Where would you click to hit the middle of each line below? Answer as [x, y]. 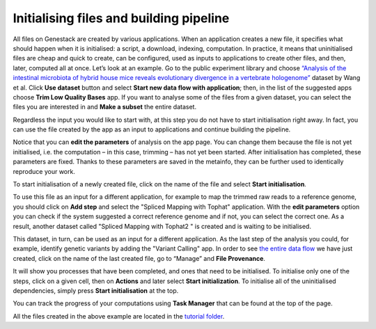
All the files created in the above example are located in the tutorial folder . [119, 316]
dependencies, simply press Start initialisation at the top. [96, 290]
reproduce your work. [44, 171]
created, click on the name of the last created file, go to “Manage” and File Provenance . [139, 258]
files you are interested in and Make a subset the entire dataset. [105, 107]
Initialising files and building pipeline [121, 18]
